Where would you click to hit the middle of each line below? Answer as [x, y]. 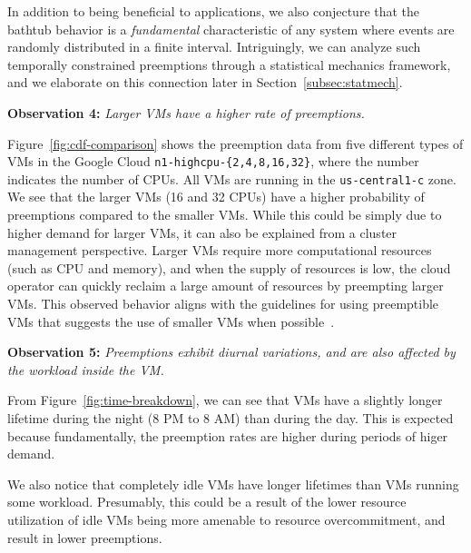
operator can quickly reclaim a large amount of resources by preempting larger [226, 286]
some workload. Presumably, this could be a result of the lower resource [207, 502]
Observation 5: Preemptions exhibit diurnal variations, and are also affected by [231, 352]
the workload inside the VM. [86, 369]
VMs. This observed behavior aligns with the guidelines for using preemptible [223, 304]
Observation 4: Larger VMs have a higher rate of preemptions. [186, 112]
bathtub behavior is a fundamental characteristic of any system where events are [231, 29]
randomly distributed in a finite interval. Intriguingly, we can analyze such [214, 47]
